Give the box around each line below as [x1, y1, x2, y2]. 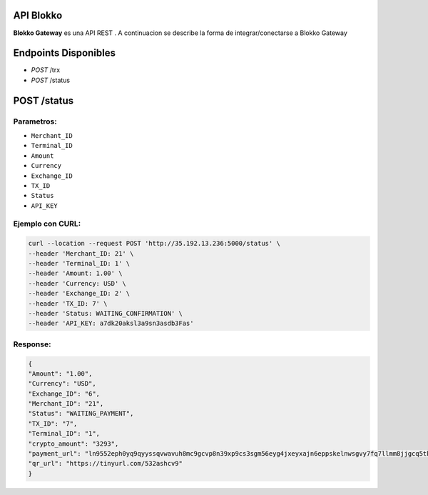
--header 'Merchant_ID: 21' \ [28, 249, 134, 257]
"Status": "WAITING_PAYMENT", [28, 409, 134, 418]
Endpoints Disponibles [13, 47, 116, 59]
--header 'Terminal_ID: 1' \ [28, 259, 131, 268]
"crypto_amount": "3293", [28, 439, 119, 448]
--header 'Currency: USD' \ [28, 279, 126, 287]
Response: [13, 339, 51, 349]
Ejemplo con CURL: [13, 219, 81, 229]
